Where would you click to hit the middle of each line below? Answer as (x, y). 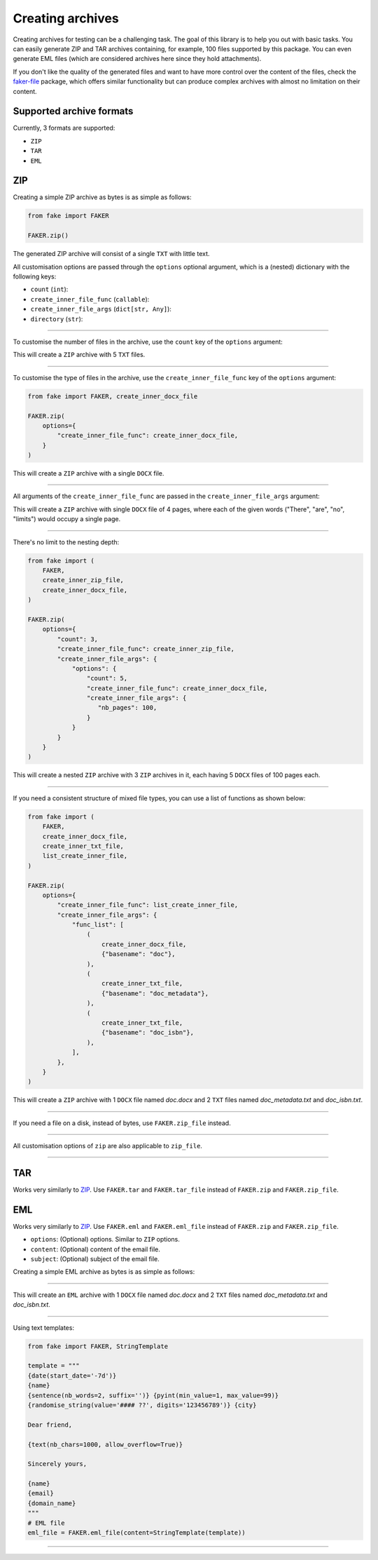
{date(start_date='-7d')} (72, 1376)
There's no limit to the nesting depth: (66, 542)
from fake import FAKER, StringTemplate (98, 1346)
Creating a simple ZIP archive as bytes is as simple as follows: (102, 197)
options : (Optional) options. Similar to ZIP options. (105, 1239)
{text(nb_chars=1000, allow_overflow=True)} (105, 1444)
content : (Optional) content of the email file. (95, 1249)
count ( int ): (49, 289)
